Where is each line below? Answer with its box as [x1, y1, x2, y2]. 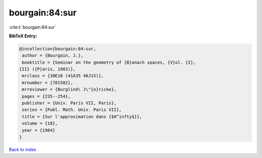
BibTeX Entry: [9, 33, 37, 39]
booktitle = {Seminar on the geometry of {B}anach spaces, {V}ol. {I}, [22, 60, 196, 65]
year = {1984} [22, 127, 55, 133]
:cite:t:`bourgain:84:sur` [9, 24, 56, 30]
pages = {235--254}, [22, 94, 71, 99]
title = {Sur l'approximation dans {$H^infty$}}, [22, 114, 143, 119]
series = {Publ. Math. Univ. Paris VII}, [22, 107, 122, 112]
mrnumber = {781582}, [22, 80, 73, 85]
